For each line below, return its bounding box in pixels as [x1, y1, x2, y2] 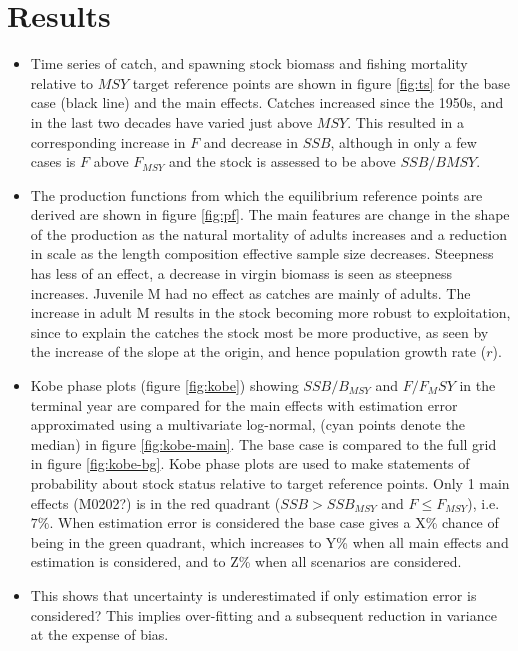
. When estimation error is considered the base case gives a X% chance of [49, 512, 499, 533]
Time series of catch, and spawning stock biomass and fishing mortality [30, 53, 468, 74]
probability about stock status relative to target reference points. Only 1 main [30, 473, 510, 493]
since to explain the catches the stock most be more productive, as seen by [30, 321, 489, 342]
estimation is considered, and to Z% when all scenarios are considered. [30, 551, 462, 572]
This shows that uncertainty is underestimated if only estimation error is [30, 584, 477, 605]
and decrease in [203, 131, 299, 152]
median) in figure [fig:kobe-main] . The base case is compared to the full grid [30, 433, 497, 454]
